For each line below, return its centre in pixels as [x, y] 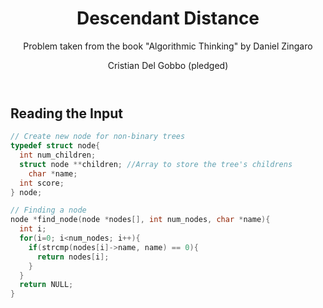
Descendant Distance [168, 18]
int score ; [42, 183]
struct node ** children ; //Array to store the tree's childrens [156, 164]
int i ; [33, 229]
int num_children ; [58, 155]
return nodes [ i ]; [73, 257]
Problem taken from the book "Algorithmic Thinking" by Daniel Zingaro [168, 46]
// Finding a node [48, 210]
